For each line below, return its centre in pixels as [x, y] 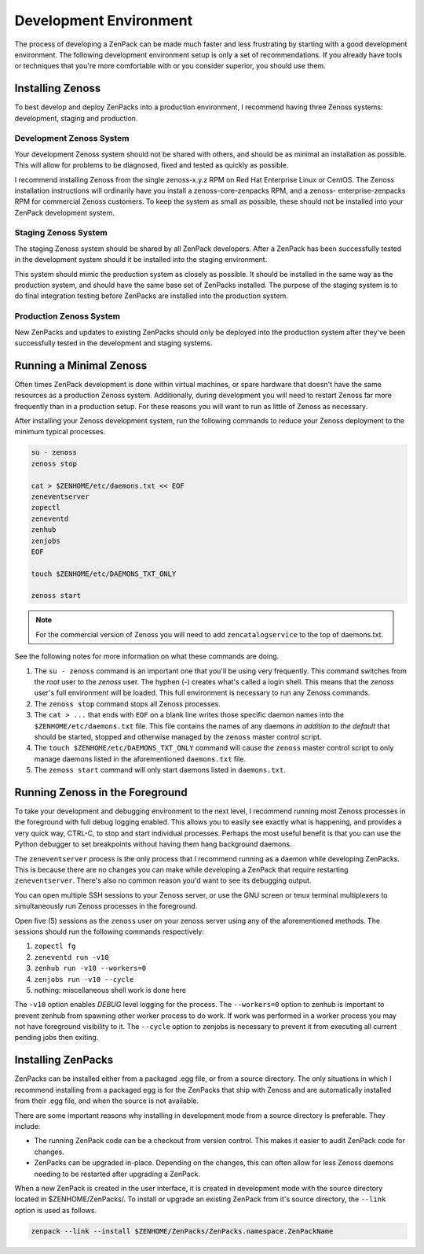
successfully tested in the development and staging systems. [113, 343]
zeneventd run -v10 [71, 957]
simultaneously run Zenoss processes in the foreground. [106, 906]
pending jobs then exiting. [57, 1038]
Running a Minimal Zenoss [81, 365]
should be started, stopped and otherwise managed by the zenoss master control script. [178, 736]
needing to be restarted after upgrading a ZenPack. [117, 1174]
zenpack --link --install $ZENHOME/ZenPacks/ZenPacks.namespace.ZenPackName [182, 1231]
